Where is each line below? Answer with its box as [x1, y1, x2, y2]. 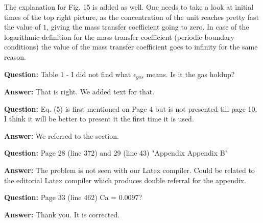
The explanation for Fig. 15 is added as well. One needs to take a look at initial [4, 2, 254, 12]
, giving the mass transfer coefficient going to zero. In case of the [46, 21, 249, 32]
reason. [4, 51, 26, 62]
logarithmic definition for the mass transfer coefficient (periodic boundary [4, 31, 234, 42]
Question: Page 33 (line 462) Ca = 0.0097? [4, 192, 142, 203]
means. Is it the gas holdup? [146, 68, 235, 79]
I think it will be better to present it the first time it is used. [4, 113, 194, 124]
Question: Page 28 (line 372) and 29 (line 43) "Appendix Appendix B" [4, 147, 228, 158]
